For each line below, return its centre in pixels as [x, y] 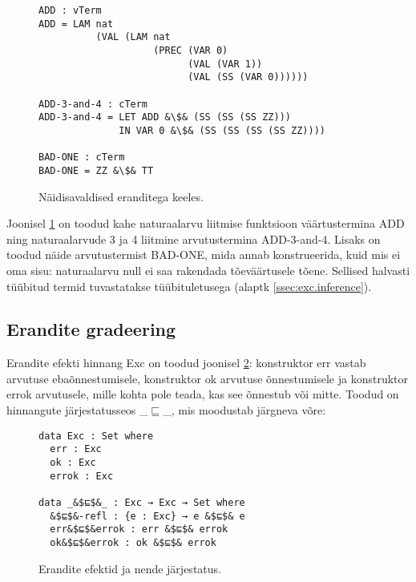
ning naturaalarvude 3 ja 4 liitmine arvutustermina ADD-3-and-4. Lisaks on [194, 238]
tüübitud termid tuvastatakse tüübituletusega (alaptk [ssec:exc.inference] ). [189, 286]
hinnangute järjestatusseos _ [77, 410]
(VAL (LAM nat [133, 37]
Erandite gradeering [91, 329]
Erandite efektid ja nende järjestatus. [130, 568]
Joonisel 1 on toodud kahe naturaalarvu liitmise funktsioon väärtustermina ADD [206, 223]
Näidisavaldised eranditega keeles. [121, 196]
